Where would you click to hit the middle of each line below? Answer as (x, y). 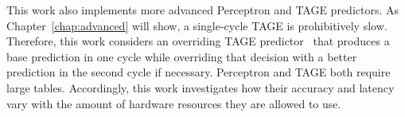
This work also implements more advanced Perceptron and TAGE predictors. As (203, 10)
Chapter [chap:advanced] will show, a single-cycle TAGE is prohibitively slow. (197, 25)
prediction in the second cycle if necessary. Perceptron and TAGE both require (199, 72)
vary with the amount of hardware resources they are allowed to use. (174, 103)
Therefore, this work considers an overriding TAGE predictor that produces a (198, 41)
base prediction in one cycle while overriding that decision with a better (182, 56)
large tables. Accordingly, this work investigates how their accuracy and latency (201, 87)
